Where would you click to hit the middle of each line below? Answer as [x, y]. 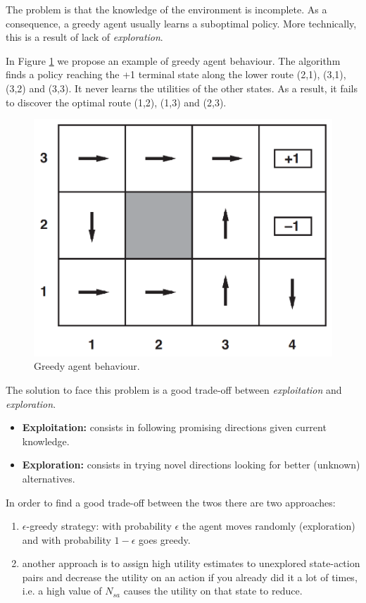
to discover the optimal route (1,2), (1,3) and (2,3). [116, 102]
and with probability [67, 539]
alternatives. [49, 478]
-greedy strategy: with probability [99, 526]
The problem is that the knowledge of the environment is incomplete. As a [166, 9]
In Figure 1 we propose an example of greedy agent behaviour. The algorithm [173, 60]
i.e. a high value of [62, 591]
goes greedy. [165, 539]
